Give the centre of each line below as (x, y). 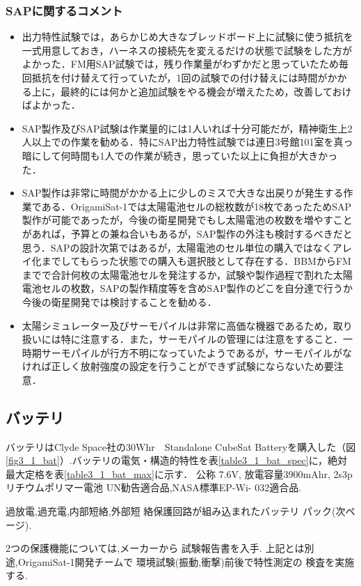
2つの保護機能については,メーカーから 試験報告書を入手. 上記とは (155, 548)
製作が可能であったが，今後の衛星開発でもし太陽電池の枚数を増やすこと (187, 220)
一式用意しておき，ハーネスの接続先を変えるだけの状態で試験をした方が (187, 50)
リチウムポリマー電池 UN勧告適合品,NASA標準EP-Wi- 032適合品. (154, 487)
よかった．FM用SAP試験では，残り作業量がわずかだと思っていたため (180, 64)
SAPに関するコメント (64, 10)
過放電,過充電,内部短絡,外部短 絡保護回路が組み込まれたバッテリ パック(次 (176, 511)
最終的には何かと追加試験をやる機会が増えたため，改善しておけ (206, 91)
